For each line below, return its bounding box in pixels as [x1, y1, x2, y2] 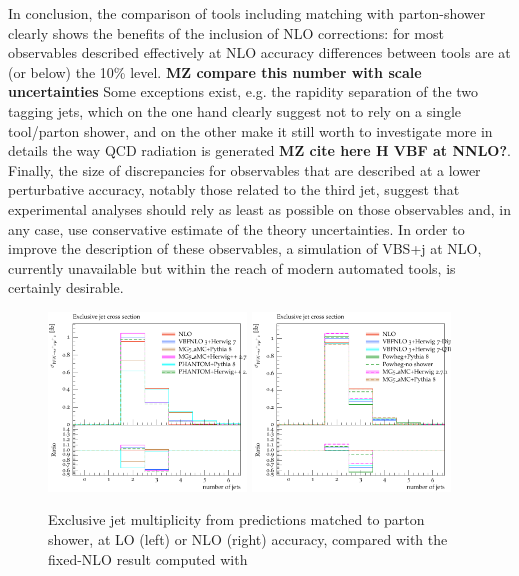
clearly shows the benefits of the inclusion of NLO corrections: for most [8, 22, 444, 43]
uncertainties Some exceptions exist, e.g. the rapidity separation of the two [8, 81, 479, 102]
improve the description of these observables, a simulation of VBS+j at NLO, [8, 238, 482, 259]
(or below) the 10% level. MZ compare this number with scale [8, 61, 422, 82]
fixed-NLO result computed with [48, 548, 248, 569]
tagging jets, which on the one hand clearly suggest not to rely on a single [8, 100, 462, 121]
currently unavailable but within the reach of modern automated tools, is [8, 257, 456, 278]
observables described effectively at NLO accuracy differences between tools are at [8, 42, 511, 63]
